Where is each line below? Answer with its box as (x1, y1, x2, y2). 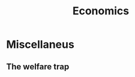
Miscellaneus (6, 38, 75, 51)
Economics (72, 4, 130, 18)
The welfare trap (6, 61, 70, 72)
